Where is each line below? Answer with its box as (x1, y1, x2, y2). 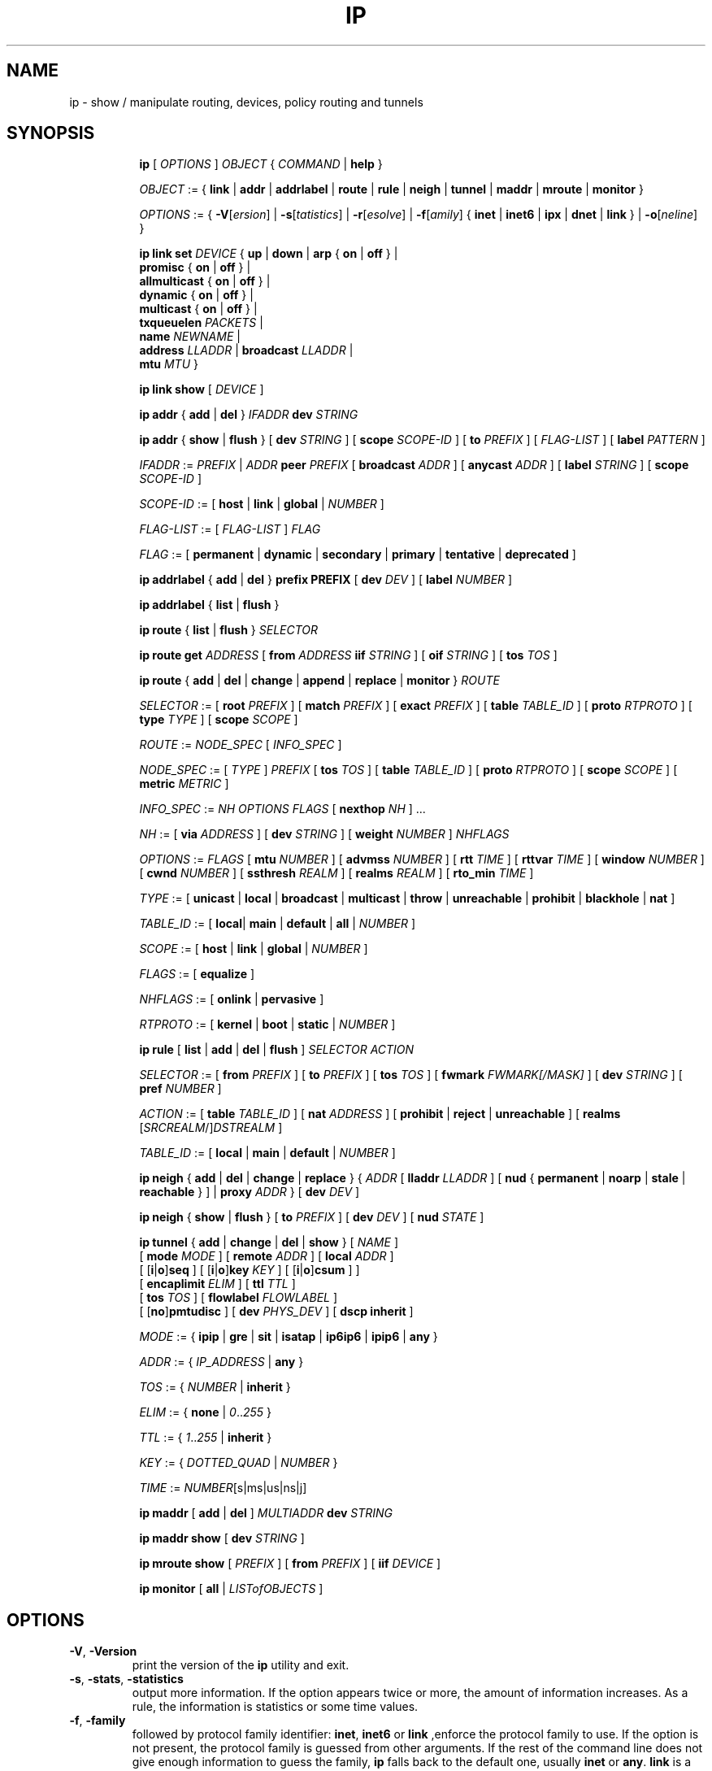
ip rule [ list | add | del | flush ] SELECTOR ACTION (139, 1042, 415, 1057)
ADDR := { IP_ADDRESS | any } (139, 1355, 304, 1369)
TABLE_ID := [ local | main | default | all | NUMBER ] (139, 916, 416, 931)
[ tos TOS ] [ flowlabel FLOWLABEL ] (139, 1290, 338, 1305)
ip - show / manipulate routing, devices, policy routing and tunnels (69, 94, 423, 109)
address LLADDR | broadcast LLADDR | (139, 343, 354, 358)
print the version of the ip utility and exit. (132, 1658, 349, 1673)
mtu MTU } (139, 357, 198, 372)
